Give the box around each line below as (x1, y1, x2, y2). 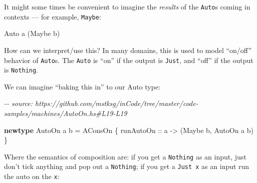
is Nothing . (4, 64, 39, 75)
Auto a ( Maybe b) (4, 28, 60, 38)
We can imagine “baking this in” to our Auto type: (4, 81, 161, 91)
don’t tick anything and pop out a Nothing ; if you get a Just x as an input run (4, 161, 249, 171)
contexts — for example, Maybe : (4, 11, 101, 21)
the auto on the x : (4, 171, 60, 181)
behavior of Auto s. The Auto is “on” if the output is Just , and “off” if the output (4, 54, 253, 65)
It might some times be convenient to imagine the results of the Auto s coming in (4, 1, 250, 11)
